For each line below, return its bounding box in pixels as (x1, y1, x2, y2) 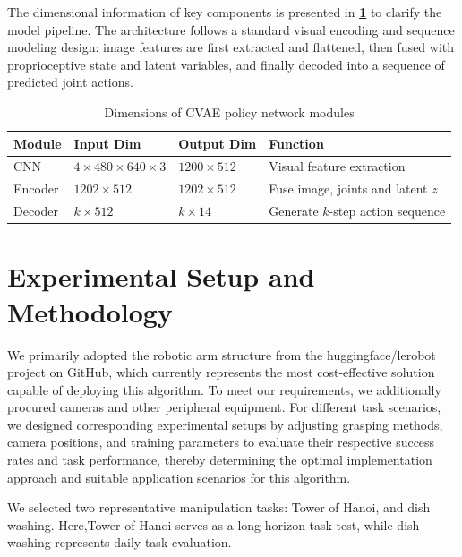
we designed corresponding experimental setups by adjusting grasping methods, (7, 415, 443, 433)
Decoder (13, 201, 59, 220)
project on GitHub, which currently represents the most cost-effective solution (7, 363, 435, 381)
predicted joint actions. (7, 73, 133, 91)
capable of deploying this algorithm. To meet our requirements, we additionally (7, 380, 441, 398)
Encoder (13, 179, 59, 198)
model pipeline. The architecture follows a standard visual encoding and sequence (7, 20, 455, 39)
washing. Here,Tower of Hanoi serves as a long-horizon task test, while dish (7, 515, 420, 534)
